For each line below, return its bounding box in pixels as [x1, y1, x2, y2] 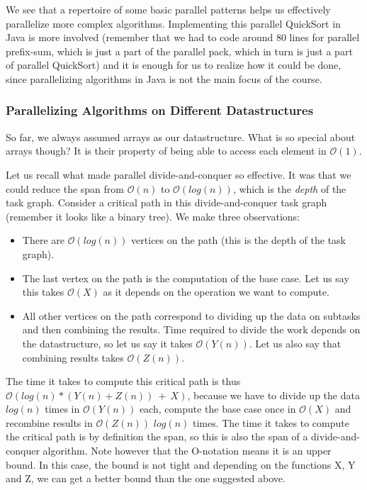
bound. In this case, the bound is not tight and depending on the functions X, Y [6, 457, 356, 472]
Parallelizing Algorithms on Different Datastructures [6, 101, 314, 119]
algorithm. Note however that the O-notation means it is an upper [43, 443, 332, 458]
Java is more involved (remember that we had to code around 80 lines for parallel [6, 30, 360, 45]
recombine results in [6, 415, 93, 430]
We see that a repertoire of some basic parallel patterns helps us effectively [6, 2, 331, 16]
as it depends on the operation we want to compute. [103, 284, 329, 299]
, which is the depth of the [232, 181, 346, 196]
